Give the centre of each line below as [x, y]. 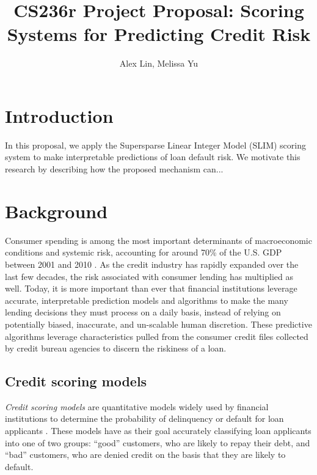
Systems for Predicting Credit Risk [159, 34]
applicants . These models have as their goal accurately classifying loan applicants [158, 431]
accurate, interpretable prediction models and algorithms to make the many [147, 300]
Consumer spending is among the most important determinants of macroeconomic [158, 240]
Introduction [59, 115]
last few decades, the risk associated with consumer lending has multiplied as [149, 276]
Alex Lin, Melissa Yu [159, 63]
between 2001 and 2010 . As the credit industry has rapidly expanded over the [152, 264]
